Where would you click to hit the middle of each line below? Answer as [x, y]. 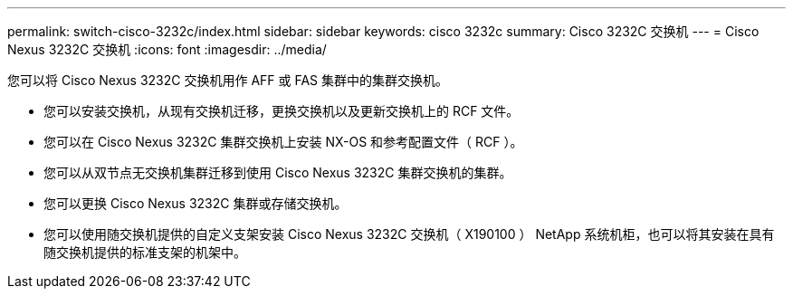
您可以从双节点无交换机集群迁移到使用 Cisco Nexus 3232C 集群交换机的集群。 [278, 172]
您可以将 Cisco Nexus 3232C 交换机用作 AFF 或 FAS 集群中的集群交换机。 [228, 80]
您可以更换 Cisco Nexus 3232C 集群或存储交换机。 [196, 203]
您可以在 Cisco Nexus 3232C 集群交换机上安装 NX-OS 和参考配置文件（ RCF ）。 [283, 142]
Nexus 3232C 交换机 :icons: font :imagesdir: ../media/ [167, 49]
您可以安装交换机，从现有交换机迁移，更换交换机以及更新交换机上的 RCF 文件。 [282, 111]
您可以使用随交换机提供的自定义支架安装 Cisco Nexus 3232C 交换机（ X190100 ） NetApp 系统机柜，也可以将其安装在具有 [409, 234]
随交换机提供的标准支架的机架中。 [145, 252]
